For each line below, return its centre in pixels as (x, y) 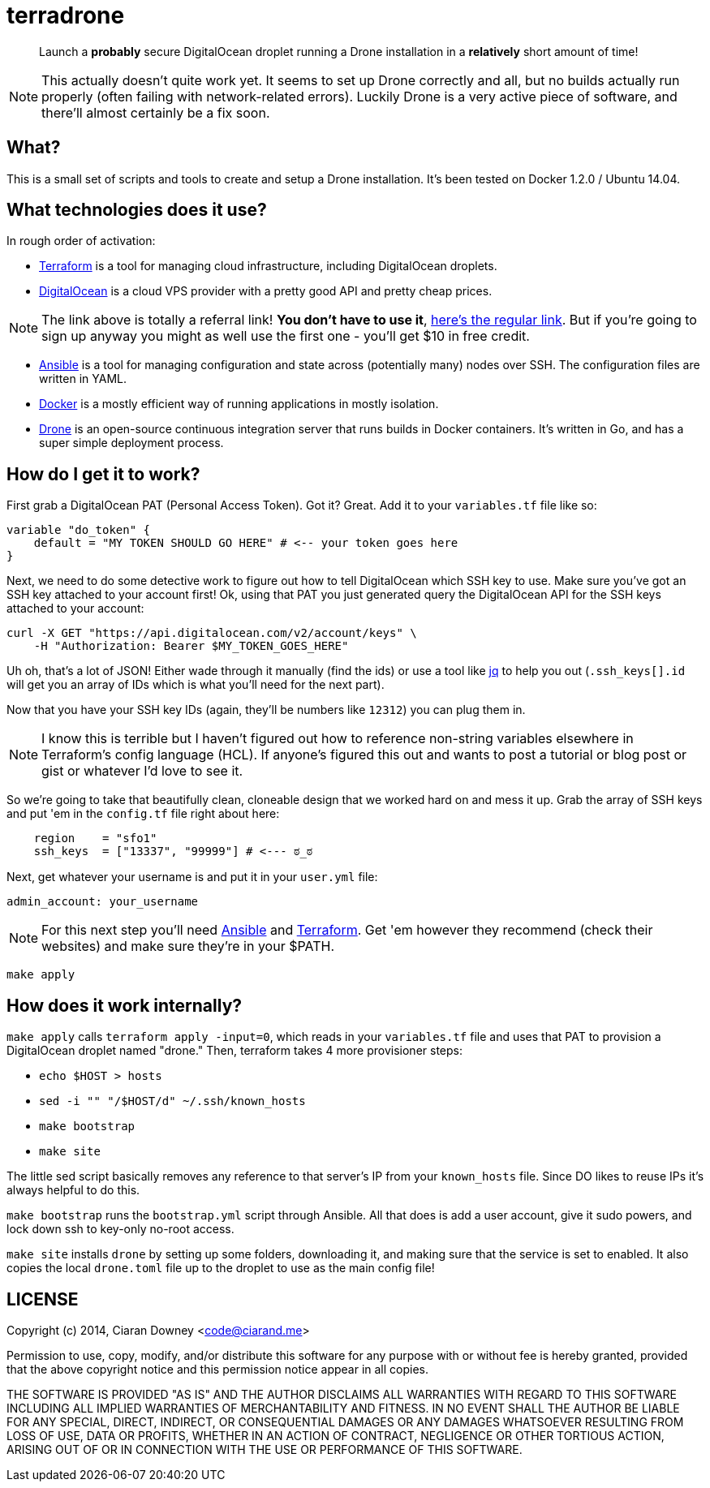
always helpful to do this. (73, 1190)
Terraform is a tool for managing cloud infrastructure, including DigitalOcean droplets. (268, 266)
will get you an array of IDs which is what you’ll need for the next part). (196, 685)
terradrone (66, 15)
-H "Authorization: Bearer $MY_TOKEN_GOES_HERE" (191, 646)
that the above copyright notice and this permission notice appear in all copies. (218, 1369)
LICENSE (43, 1299)
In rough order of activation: (81, 241)
